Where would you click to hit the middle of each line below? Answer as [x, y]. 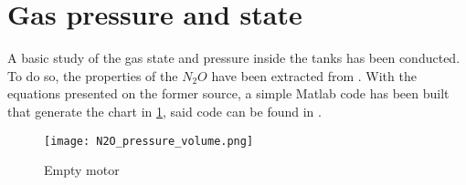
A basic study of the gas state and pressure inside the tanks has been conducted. [234, 58]
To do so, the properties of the [93, 75]
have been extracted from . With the [314, 75]
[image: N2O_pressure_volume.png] [149, 141]
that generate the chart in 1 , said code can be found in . [164, 111]
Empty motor [82, 170]
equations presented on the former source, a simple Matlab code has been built [228, 93]
